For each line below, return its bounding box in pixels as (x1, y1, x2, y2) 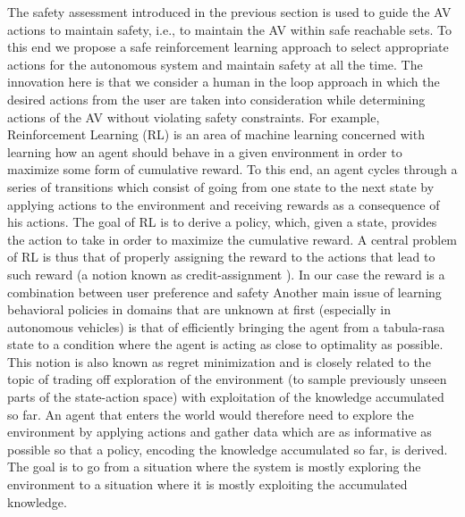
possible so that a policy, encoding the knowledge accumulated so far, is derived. (7, 439, 448, 458)
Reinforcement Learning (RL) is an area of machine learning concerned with (7, 125, 425, 144)
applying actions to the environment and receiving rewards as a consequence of (7, 195, 440, 213)
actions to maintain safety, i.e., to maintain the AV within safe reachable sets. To (7, 20, 452, 38)
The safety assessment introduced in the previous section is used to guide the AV (7, 3, 452, 21)
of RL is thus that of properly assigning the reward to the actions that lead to (7, 247, 435, 266)
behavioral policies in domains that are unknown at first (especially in (7, 300, 392, 319)
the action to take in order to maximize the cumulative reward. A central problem (7, 229, 458, 248)
